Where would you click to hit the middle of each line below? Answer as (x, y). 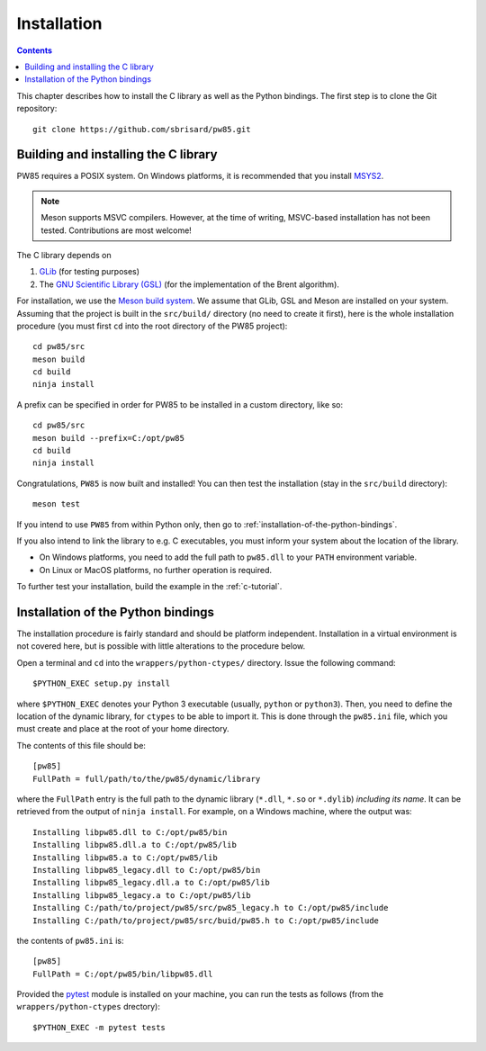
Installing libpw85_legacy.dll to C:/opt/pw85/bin (147, 870)
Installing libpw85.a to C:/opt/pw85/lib (125, 858)
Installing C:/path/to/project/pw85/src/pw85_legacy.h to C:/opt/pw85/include (211, 908)
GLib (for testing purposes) (89, 272)
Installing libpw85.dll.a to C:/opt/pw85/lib (135, 845)
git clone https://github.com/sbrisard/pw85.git (142, 129)
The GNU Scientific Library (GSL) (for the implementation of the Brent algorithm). (189, 284)
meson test (57, 504)
